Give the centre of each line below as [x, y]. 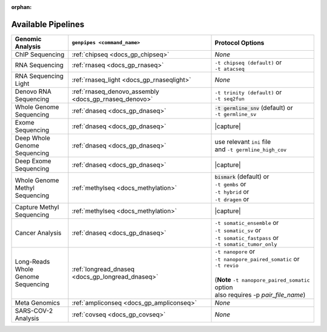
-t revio [227, 265]
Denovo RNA [33, 91]
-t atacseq [230, 69]
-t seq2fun [230, 99]
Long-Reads [32, 262]
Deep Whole [33, 138]
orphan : [21, 7]
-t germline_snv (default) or [254, 108]
